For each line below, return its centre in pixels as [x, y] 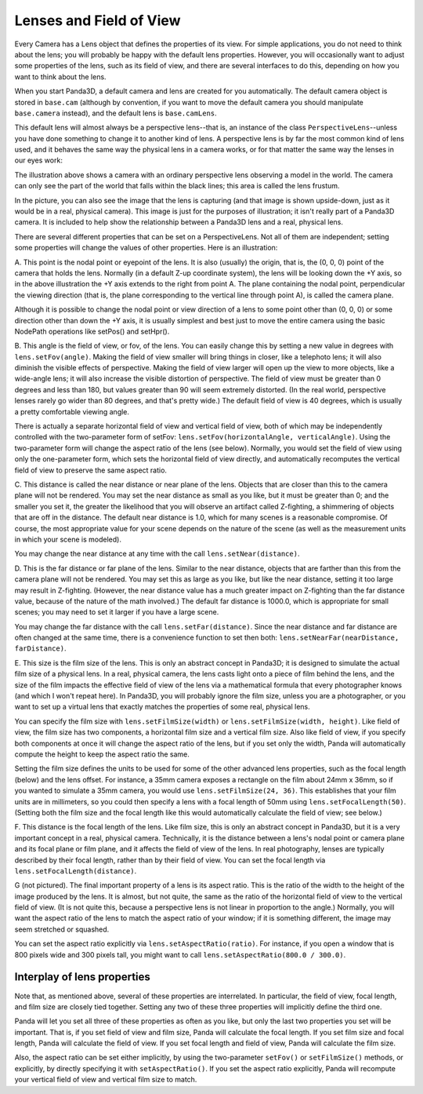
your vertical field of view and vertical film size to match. [106, 1080]
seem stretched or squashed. [62, 929]
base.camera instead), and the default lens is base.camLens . [116, 113]
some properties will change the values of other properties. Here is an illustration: [146, 248]
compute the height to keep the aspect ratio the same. [102, 754]
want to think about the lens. [60, 77]
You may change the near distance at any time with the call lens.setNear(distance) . [157, 554]
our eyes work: [38, 160]
